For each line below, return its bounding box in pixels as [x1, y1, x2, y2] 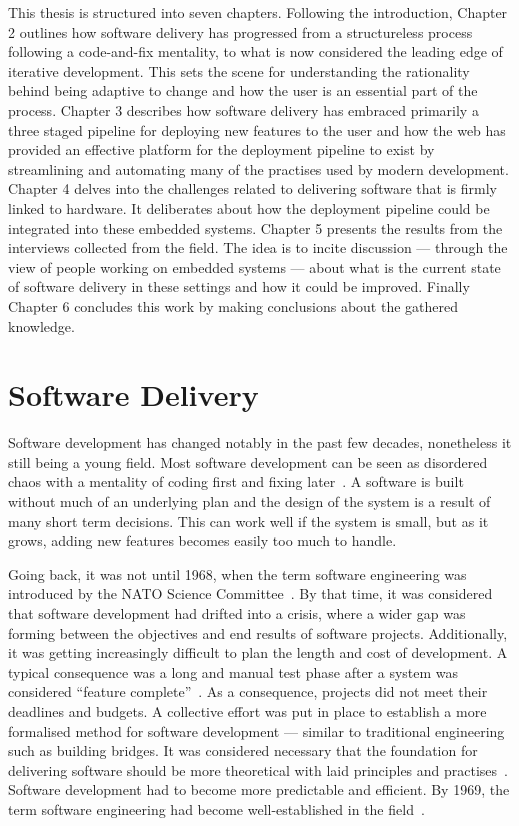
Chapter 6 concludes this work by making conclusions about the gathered [8, 295, 458, 316]
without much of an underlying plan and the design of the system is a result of [8, 491, 491, 511]
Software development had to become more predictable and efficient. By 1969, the [8, 779, 510, 800]
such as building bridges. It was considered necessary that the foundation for [8, 740, 478, 761]
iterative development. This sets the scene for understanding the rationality [8, 60, 470, 81]
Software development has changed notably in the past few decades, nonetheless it [8, 432, 512, 453]
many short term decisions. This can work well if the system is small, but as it [8, 510, 489, 531]
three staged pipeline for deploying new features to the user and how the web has [8, 119, 506, 140]
